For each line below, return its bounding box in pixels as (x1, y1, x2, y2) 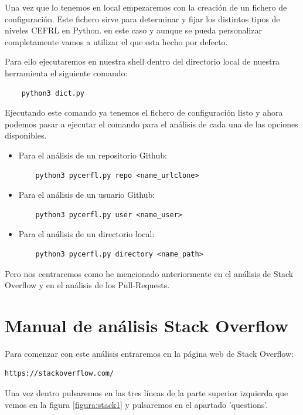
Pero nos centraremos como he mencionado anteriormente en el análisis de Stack (5, 267, 294, 279)
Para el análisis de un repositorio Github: (18, 149, 167, 161)
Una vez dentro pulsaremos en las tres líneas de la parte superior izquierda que (5, 387, 288, 399)
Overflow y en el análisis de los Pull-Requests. (5, 279, 170, 291)
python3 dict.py (21, 89, 85, 97)
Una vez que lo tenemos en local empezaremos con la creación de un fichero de (5, 1, 287, 13)
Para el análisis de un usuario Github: (18, 188, 155, 201)
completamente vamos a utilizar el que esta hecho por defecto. (5, 35, 228, 48)
